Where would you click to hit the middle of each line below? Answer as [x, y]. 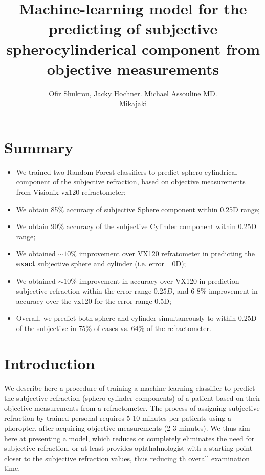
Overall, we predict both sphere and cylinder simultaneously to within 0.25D [136, 318]
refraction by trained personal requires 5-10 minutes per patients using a [118, 418]
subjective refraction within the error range [84, 291]
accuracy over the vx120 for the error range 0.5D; [94, 301]
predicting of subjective [133, 28]
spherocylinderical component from [133, 48]
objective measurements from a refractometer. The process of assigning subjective [132, 408]
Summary [39, 147]
